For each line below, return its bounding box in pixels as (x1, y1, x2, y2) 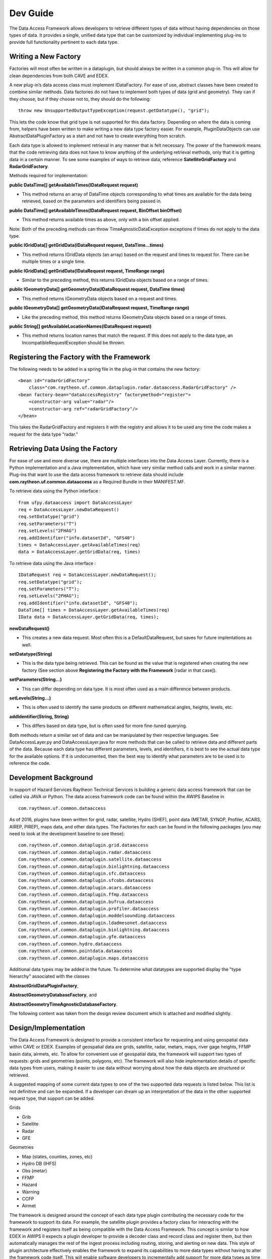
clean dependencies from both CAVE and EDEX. (9, 73, 109, 79)
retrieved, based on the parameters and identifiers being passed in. (22, 198, 162, 204)
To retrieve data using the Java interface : (9, 560, 96, 566)
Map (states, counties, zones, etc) (22, 1153, 93, 1159)
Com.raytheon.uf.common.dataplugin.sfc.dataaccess (18, 870, 146, 876)
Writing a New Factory (9, 52, 81, 61)
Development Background (9, 773, 93, 782)
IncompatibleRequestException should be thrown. (22, 339, 125, 345)
